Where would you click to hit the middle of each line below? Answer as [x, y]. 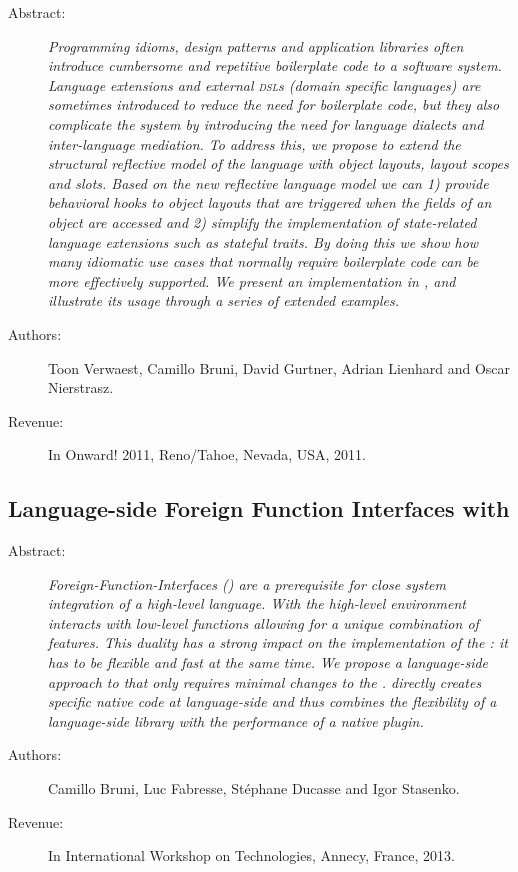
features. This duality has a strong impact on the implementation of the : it [278, 642]
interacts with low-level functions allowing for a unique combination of [263, 622]
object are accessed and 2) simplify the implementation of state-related [262, 221]
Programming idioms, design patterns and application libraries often [256, 45]
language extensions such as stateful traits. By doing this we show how [263, 241]
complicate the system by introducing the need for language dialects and [266, 123]
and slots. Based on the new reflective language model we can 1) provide [268, 182]
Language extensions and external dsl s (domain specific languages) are [264, 84]
